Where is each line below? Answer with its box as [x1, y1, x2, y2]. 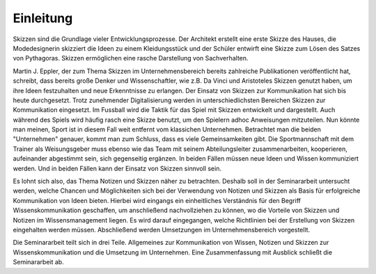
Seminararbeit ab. [13, 258, 64, 266]
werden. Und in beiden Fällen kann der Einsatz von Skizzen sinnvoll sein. [13, 164, 222, 172]
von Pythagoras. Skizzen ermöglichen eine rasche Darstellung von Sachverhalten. [13, 54, 249, 63]
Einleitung [13, 10, 73, 26]
